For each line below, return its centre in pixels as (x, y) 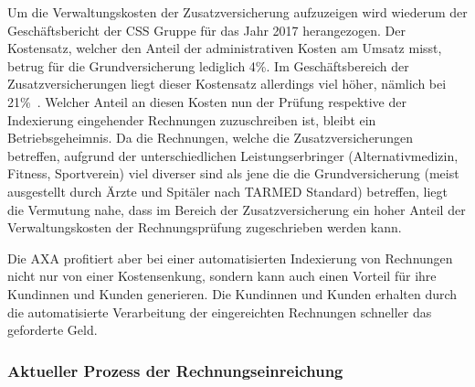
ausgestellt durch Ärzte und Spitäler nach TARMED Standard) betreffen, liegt (228, 191)
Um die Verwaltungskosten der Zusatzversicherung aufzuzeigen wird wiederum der (237, 12)
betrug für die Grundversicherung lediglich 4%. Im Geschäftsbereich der (208, 65)
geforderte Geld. (53, 330)
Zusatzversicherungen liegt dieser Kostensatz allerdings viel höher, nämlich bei (227, 84)
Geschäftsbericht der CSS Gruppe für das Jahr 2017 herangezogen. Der (206, 30)
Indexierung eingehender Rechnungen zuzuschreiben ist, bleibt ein (192, 119)
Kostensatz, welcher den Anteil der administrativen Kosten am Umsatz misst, (225, 48)
